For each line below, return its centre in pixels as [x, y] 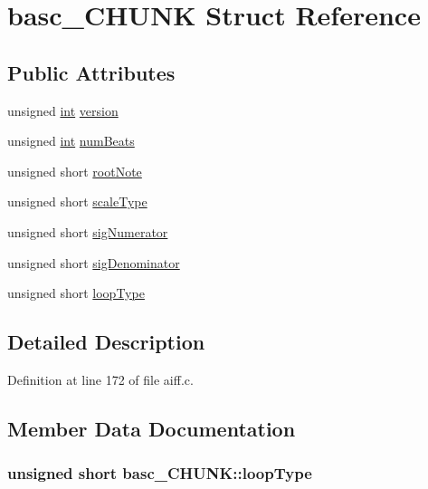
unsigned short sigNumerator [88, 231]
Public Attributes [91, 72]
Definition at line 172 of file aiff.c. [100, 379]
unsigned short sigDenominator [94, 262]
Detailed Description [106, 342]
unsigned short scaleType [77, 201]
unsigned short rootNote [75, 171]
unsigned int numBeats [71, 141]
